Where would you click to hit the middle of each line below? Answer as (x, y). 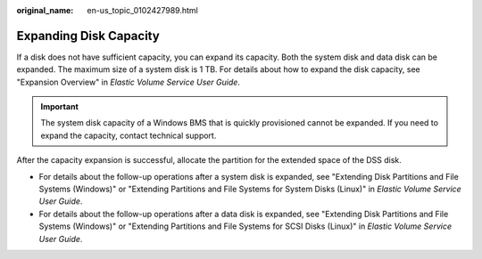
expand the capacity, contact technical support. (129, 135)
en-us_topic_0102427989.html (142, 10)
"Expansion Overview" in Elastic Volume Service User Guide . (129, 82)
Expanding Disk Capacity (88, 36)
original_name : (45, 10)
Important (60, 107)
